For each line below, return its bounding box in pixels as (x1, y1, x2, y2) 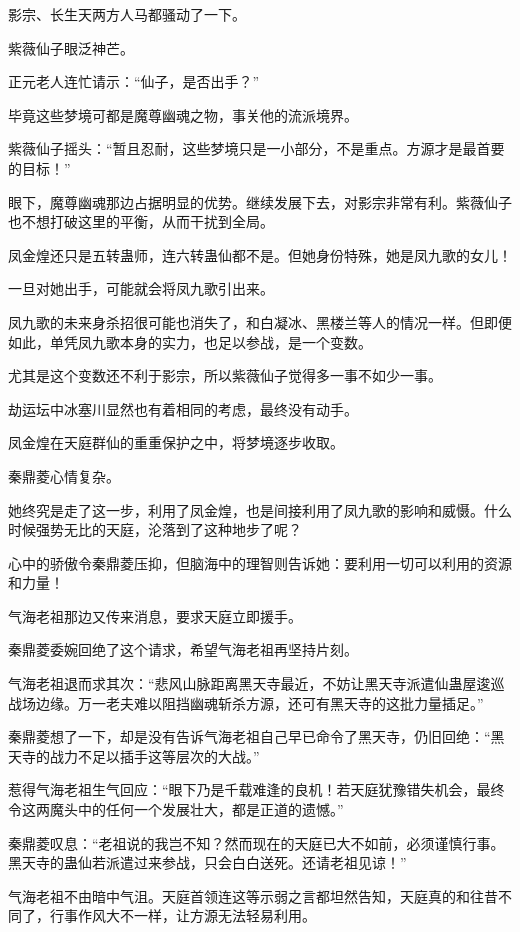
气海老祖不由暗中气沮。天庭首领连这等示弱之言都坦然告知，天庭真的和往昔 (8, 885, 498, 906)
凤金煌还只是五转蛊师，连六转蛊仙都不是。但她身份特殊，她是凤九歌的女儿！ (8, 244, 512, 265)
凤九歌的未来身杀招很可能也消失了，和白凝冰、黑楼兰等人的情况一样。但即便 (8, 311, 512, 332)
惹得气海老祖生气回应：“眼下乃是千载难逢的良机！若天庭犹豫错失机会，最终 (8, 779, 505, 800)
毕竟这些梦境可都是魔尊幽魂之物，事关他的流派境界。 (8, 104, 358, 125)
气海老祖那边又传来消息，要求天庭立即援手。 (8, 605, 302, 626)
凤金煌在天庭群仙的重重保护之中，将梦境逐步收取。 (8, 432, 344, 453)
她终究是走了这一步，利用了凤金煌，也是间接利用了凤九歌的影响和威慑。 (8, 499, 484, 520)
